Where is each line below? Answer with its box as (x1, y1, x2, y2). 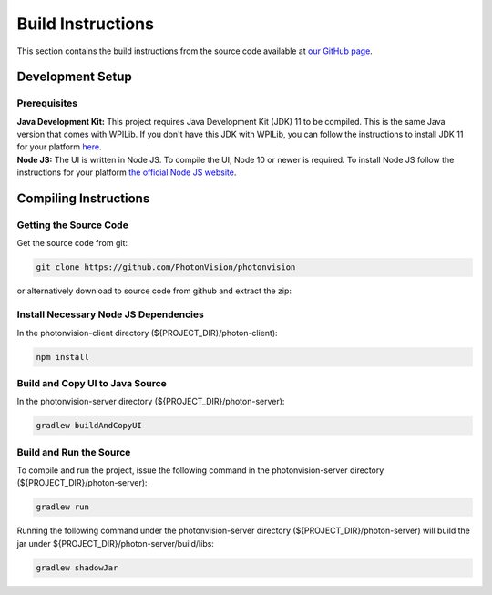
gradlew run (36, 502, 90, 512)
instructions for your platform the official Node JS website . (16, 167, 237, 178)
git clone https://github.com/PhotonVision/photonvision (36, 262, 296, 272)
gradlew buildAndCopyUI (36, 420, 143, 431)
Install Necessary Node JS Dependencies (16, 308, 204, 321)
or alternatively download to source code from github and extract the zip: (16, 285, 292, 296)
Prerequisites (16, 97, 77, 109)
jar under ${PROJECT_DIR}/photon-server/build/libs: (16, 538, 214, 549)
